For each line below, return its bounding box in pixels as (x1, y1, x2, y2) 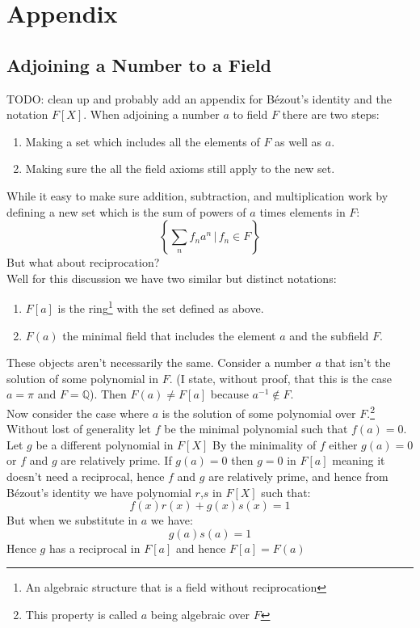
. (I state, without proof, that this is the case (169, 369, 392, 386)
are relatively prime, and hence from (208, 467, 388, 484)
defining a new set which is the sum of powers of (6, 203, 246, 220)
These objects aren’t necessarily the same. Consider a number (6, 354, 312, 371)
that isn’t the (325, 354, 391, 371)
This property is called (25, 605, 138, 622)
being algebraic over (150, 605, 250, 622)
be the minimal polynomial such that (164, 420, 348, 437)
